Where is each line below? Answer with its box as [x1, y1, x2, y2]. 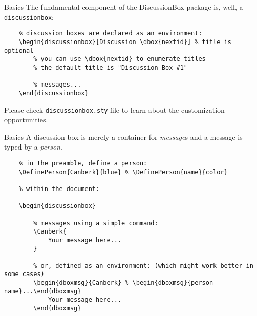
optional [4, 47, 34, 54]
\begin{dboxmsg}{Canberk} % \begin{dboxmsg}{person [33, 279, 213, 287]
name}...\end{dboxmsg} [4, 287, 81, 295]
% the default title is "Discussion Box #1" [33, 64, 187, 71]
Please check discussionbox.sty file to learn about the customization [4, 104, 225, 115]
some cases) [4, 270, 45, 278]
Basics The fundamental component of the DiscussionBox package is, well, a [4, 2, 243, 12]
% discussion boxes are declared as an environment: [18, 30, 202, 37]
